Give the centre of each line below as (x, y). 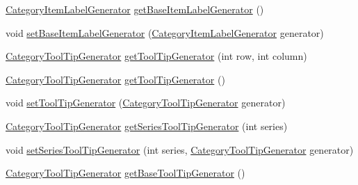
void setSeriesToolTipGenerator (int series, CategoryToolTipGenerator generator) (180, 149)
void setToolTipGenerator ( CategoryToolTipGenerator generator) (146, 103)
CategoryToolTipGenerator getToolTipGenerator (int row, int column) (156, 56)
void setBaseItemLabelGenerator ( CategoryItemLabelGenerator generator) (165, 32)
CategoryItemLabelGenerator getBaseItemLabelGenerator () (135, 9)
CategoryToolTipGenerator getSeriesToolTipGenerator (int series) (147, 126)
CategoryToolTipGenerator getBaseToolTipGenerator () (125, 173)
